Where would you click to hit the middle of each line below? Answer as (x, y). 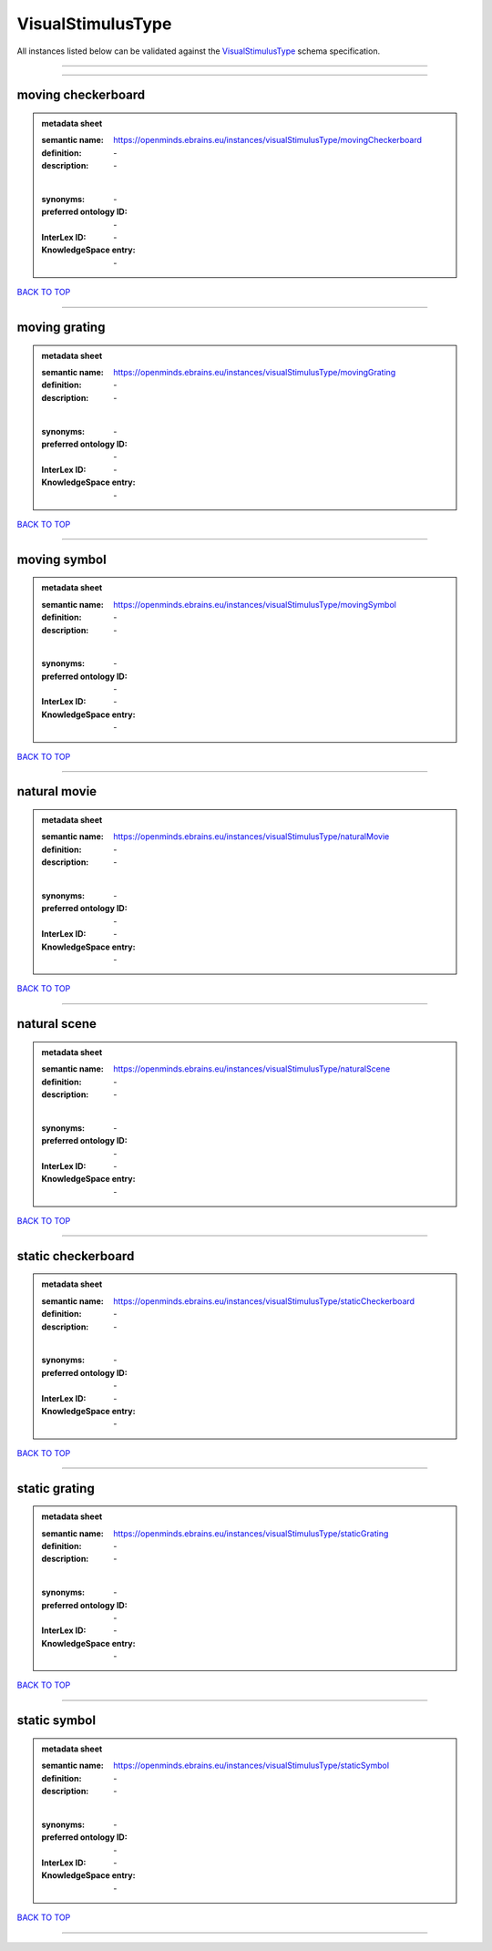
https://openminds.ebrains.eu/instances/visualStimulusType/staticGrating (251, 1533)
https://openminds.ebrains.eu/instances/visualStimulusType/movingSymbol (255, 604)
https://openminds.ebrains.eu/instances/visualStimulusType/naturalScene (252, 1069)
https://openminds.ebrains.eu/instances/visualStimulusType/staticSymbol (251, 1766)
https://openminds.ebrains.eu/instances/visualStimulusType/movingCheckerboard (268, 140)
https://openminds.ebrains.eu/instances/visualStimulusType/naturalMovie (251, 837)
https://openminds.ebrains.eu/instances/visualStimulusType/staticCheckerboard (264, 1301)
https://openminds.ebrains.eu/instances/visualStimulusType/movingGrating (255, 373)
